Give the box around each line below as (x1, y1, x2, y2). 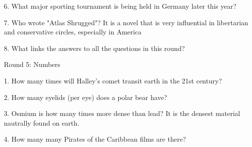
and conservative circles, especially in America (4, 27, 142, 37)
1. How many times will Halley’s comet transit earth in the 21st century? (4, 75, 222, 85)
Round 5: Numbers (4, 59, 60, 69)
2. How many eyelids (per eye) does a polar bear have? (4, 92, 167, 102)
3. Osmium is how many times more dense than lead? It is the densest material (4, 108, 240, 118)
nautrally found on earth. (4, 117, 79, 128)
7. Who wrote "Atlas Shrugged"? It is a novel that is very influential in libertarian (4, 17, 249, 27)
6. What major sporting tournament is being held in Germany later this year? (4, 1, 236, 11)
